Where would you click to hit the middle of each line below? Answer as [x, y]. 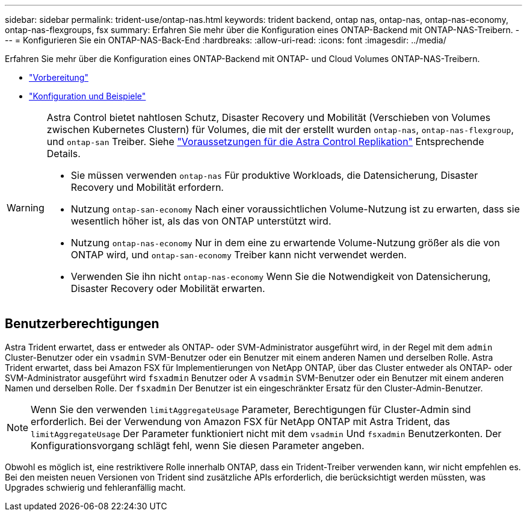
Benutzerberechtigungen [82, 324]
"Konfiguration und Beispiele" [88, 96]
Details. [63, 154]
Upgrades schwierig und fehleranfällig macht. [95, 487]
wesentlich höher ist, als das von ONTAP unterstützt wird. [201, 221]
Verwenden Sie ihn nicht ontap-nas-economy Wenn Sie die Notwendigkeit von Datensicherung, [281, 276]
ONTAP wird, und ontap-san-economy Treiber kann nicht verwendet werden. [239, 255]
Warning [26, 208]
